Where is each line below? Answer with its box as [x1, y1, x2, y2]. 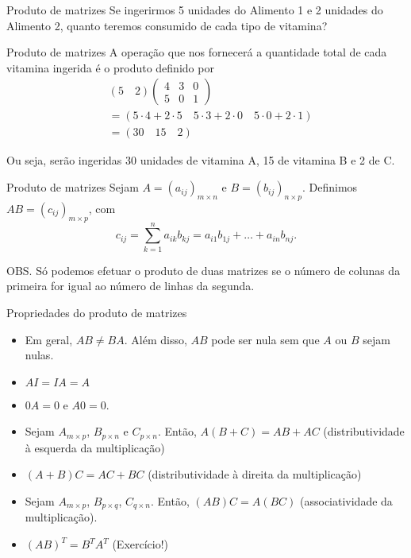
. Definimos [302, 179, 358, 196]
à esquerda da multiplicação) [25, 439, 165, 455]
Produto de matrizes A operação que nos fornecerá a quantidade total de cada [6, 44, 387, 60]
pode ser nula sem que [211, 331, 320, 347]
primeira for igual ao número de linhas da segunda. [6, 277, 255, 294]
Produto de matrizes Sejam [6, 179, 139, 196]
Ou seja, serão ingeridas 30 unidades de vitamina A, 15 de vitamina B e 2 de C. [6, 152, 395, 169]
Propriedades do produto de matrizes [6, 304, 187, 320]
